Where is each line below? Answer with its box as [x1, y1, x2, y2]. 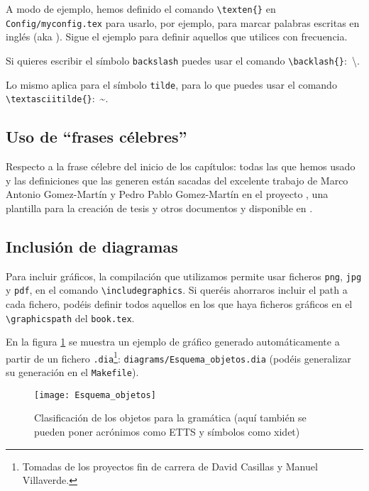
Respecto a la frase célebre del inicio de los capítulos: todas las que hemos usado [6, 159, 356, 174]
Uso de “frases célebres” [6, 126, 187, 148]
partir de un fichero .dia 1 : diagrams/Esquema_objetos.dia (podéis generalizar [6, 348, 351, 365]
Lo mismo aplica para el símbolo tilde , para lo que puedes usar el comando [6, 77, 337, 92]
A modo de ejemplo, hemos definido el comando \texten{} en [6, 1, 276, 16]
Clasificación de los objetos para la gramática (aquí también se [34, 410, 307, 425]
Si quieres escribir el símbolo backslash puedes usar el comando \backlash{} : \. [6, 53, 360, 67]
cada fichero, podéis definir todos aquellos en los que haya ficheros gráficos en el [6, 296, 353, 311]
